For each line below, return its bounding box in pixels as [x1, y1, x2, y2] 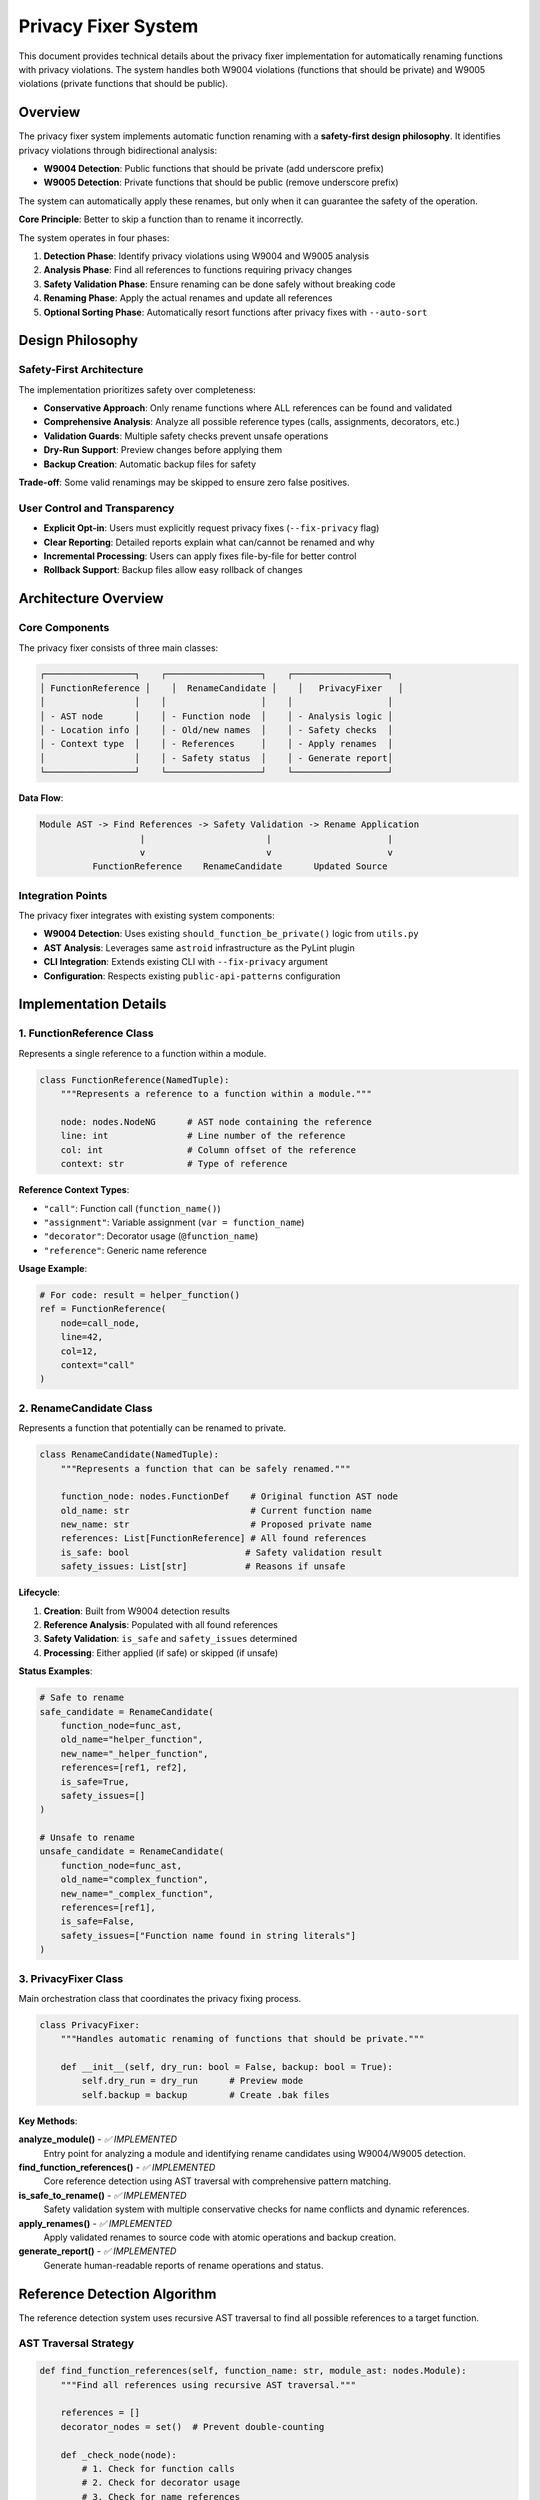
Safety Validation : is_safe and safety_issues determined [43, 1633, 298, 1645]
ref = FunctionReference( [39, 1303, 167, 1315]
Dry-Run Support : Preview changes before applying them [43, 444, 283, 456]
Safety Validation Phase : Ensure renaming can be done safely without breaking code [43, 278, 396, 290]
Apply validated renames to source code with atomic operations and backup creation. [43, 2231, 397, 2243]
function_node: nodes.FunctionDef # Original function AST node [60, 1491, 399, 1502]
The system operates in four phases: [18, 231, 170, 244]
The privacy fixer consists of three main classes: [18, 641, 219, 654]
